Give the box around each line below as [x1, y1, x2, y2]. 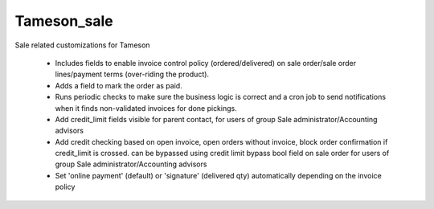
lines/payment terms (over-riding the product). [55, 69, 209, 80]
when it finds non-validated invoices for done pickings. [55, 103, 237, 113]
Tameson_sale [14, 12, 113, 30]
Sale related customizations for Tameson [14, 40, 150, 50]
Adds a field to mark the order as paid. [55, 80, 182, 90]
